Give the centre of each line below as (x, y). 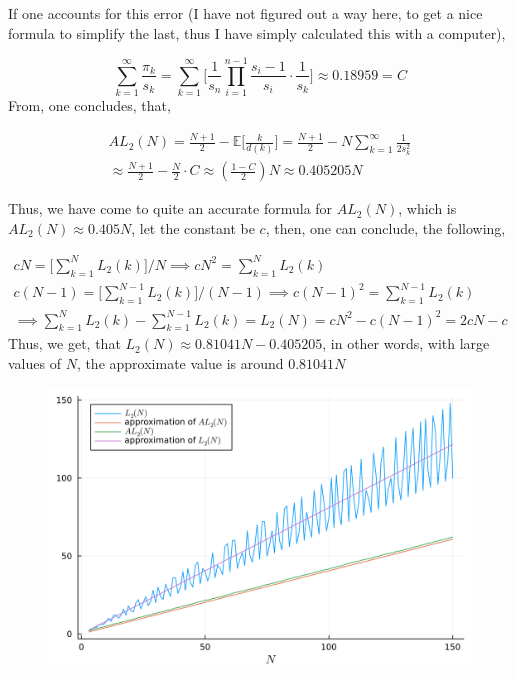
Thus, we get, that (64, 343)
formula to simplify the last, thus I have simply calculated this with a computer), (257, 32)
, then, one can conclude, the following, (385, 227)
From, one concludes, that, (89, 105)
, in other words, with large (406, 343)
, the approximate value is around (180, 362)
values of (34, 362)
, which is (427, 208)
